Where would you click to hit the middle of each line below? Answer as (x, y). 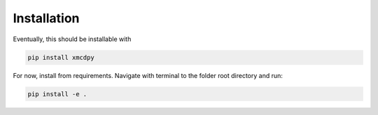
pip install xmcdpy (61, 57)
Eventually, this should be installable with (72, 39)
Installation (46, 18)
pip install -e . (57, 94)
